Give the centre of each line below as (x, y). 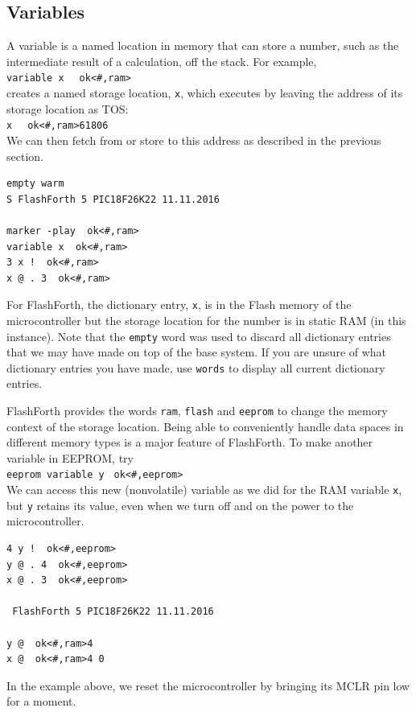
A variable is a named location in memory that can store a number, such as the (203, 45)
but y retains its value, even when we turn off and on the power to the (180, 505)
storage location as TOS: (68, 108)
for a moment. (41, 701)
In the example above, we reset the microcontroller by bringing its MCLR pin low (208, 685)
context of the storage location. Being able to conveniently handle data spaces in (205, 426)
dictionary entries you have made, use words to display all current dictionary (196, 367)
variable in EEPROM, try (70, 457)
